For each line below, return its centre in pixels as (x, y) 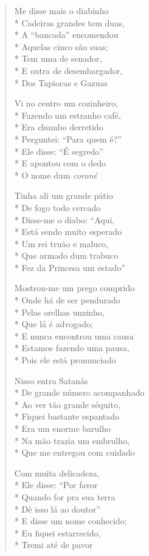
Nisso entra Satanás (51, 380)
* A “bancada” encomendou (66, 35)
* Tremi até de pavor (54, 545)
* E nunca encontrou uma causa (74, 335)
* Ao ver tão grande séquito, (67, 404)
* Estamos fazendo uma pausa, (72, 348)
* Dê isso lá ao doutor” (57, 509)
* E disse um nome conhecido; (71, 521)
